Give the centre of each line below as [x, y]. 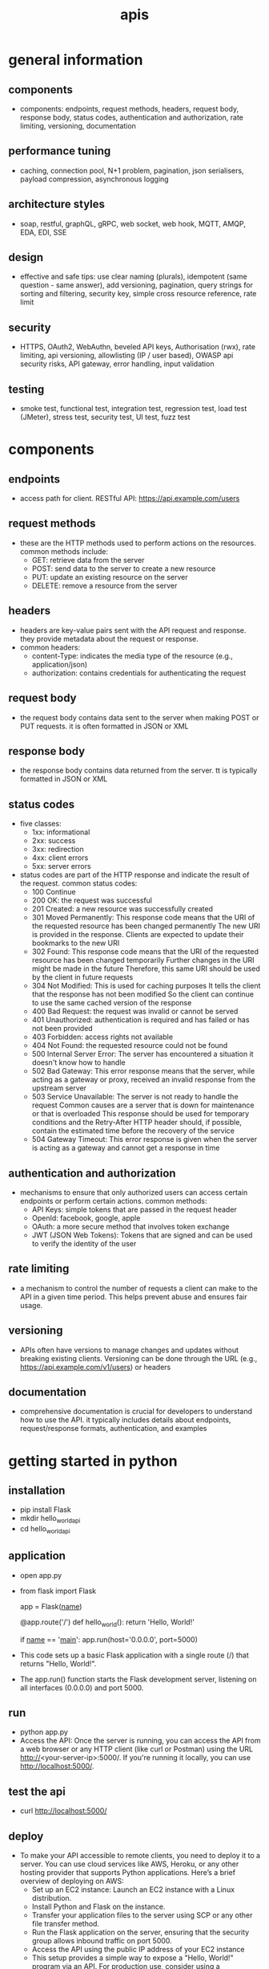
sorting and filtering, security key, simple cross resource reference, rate [138, 294]
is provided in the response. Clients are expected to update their [138, 935]
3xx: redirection [58, 850]
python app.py [44, 1732]
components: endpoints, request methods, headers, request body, [129, 109]
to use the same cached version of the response [112, 1003]
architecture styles [57, 204]
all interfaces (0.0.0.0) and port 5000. [82, 1687]
